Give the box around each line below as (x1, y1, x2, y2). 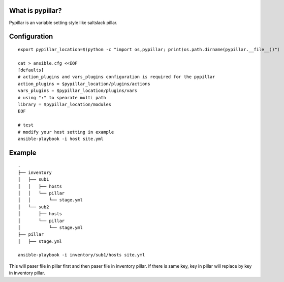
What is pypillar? (9, 6, 62, 15)
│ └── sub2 (18, 204, 49, 210)
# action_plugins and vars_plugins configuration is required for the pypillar (18, 74, 215, 80)
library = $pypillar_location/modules (18, 102, 112, 108)
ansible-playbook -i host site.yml (18, 136, 104, 141)
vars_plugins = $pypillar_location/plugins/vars (18, 88, 137, 93)
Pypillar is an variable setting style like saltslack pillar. (9, 20, 118, 26)
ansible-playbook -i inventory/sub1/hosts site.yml (18, 252, 145, 258)
